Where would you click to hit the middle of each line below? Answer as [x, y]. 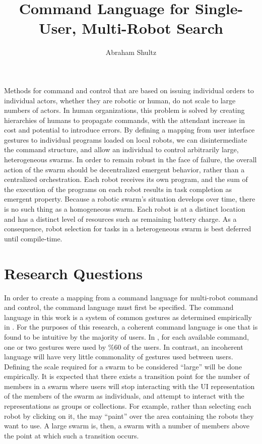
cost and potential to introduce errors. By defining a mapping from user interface [129, 130]
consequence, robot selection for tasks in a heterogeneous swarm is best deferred [128, 229]
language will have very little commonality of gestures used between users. [119, 357]
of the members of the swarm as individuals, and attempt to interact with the [124, 396]
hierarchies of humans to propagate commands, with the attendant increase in [125, 120]
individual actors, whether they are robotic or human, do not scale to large [120, 100]
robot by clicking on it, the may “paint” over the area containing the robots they [129, 416]
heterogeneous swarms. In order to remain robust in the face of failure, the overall [130, 160]
